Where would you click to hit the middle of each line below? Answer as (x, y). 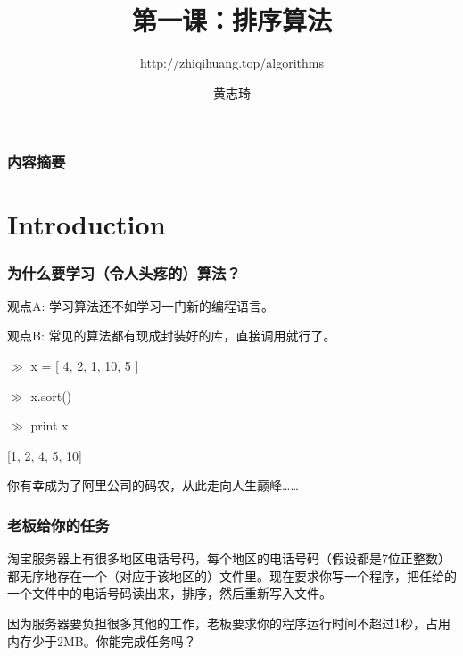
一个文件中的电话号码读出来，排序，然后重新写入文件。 (169, 593)
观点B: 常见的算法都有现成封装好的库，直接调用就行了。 (172, 336)
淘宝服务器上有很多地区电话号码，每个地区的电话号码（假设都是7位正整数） (229, 558)
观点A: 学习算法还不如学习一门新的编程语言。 (141, 305)
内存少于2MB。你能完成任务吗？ (102, 640)
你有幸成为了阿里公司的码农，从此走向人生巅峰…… (153, 485)
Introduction (87, 224)
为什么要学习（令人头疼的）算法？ (124, 272)
